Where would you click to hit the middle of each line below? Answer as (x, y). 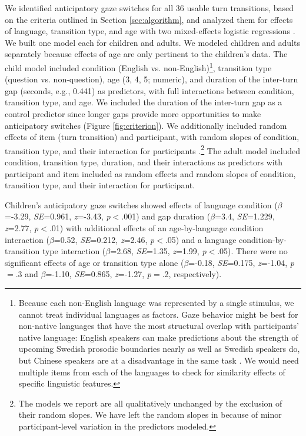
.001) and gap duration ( (166, 216)
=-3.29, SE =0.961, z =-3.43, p (58, 216)
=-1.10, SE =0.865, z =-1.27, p (98, 274)
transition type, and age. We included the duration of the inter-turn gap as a (144, 102)
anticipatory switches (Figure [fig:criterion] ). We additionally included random (146, 125)
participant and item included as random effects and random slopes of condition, (150, 173)
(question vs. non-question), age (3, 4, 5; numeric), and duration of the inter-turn (152, 79)
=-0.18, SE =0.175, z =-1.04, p (241, 262)
